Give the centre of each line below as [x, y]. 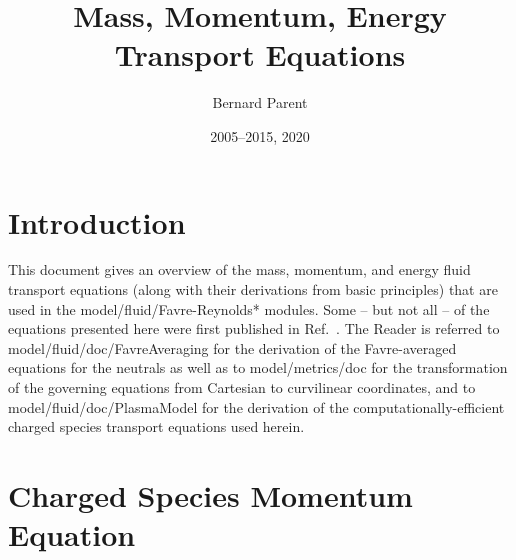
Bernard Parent [260, 102]
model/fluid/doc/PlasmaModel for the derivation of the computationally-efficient [256, 406]
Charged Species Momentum [210, 494]
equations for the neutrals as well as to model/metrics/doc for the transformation [258, 367]
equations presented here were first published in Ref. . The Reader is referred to [254, 328]
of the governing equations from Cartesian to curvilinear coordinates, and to [242, 387]
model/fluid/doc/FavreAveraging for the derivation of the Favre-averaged [232, 347]
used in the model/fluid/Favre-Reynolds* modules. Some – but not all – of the [249, 308]
